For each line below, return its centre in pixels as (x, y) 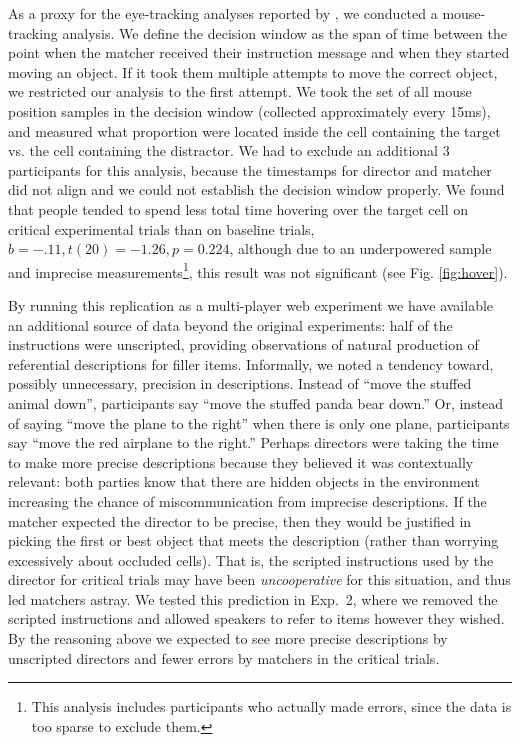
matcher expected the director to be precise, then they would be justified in (240, 520)
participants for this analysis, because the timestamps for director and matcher (250, 169)
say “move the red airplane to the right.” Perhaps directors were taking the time (253, 442)
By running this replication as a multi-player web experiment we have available (251, 304)
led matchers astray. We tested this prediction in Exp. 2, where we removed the (253, 598)
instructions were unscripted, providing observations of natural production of (243, 344)
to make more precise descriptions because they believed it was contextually (241, 461)
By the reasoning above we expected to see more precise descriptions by (228, 638)
